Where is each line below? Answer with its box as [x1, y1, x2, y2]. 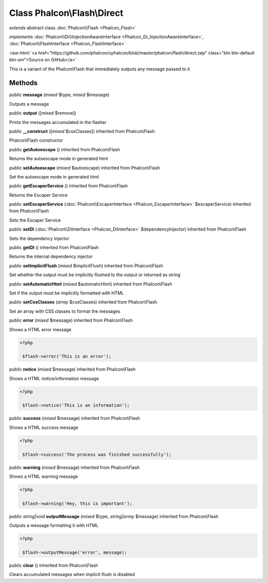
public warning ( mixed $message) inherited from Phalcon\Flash [9, 464, 140, 470]
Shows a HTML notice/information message [9, 375, 99, 381]
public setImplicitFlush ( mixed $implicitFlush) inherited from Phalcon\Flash [9, 263, 163, 269]
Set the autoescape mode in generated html [9, 174, 99, 179]
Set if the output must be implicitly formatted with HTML [9, 290, 124, 296]
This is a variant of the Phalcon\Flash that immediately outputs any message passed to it [9, 66, 190, 72]
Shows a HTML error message [9, 326, 72, 332]
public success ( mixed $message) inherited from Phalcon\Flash [9, 415, 140, 421]
